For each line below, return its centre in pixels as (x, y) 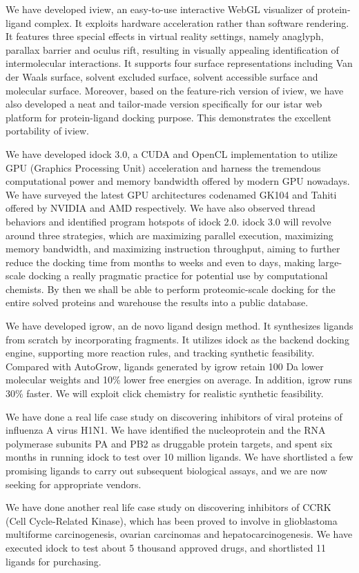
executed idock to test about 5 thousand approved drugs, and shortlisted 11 (166, 547)
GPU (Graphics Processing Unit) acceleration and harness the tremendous (163, 167)
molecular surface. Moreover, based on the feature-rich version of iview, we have (175, 90)
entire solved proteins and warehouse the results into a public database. (157, 302)
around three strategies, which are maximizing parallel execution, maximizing (169, 235)
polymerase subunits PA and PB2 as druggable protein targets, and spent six (169, 443)
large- (330, 262)
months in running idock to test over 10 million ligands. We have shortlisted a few (179, 457)
